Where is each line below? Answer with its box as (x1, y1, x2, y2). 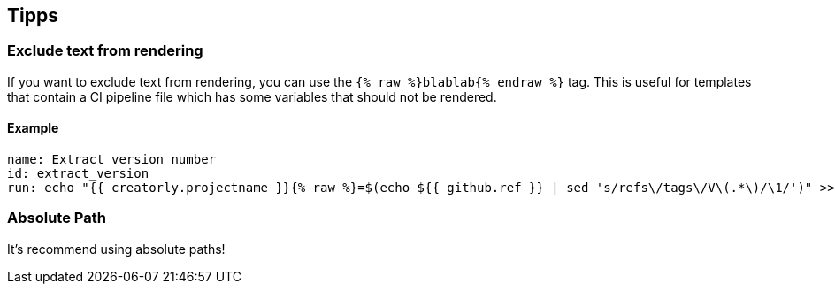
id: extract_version (7, 166, 149, 181)
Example (7, 120, 59, 136)
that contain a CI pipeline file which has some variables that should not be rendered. (7, 88, 497, 104)
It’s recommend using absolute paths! (7, 241, 226, 257)
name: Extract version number (7, 152, 217, 167)
